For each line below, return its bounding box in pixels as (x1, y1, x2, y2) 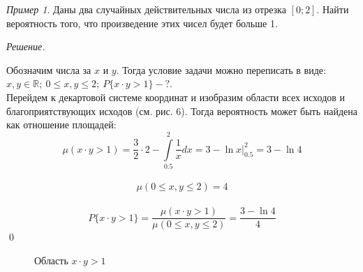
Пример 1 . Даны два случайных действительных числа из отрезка (6, 2, 286, 16)
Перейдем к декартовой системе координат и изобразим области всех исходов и (6, 89, 346, 104)
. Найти (316, 2, 349, 16)
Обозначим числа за (6, 62, 91, 77)
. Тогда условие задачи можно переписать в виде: (116, 62, 326, 77)
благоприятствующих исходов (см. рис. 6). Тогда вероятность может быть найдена (6, 103, 357, 118)
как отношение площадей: (6, 117, 117, 132)
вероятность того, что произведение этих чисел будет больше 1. (6, 15, 278, 30)
